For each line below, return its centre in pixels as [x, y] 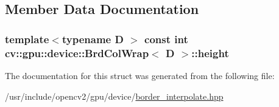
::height [210, 53]
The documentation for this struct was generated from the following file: [140, 75]
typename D [93, 39]
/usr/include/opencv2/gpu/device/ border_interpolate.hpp [114, 96]
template [27, 39]
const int [166, 39]
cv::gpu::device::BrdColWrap [77, 53]
